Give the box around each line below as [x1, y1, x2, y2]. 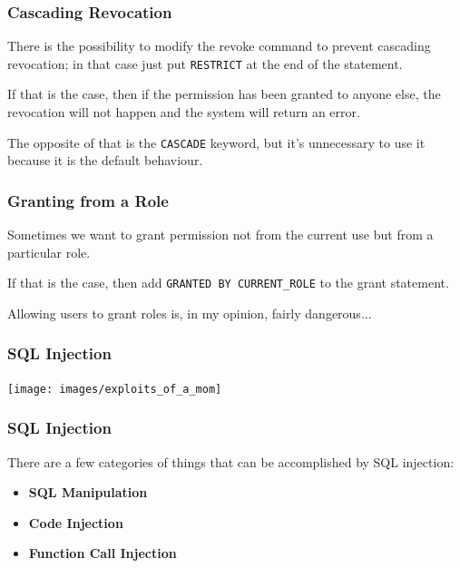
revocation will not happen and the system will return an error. [7, 103, 360, 122]
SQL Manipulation [28, 483, 148, 502]
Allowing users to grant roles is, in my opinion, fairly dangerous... [7, 303, 372, 322]
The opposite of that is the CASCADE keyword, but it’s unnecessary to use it [7, 132, 426, 152]
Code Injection [28, 513, 123, 532]
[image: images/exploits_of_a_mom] [7, 382, 222, 396]
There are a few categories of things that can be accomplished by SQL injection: [7, 452, 455, 471]
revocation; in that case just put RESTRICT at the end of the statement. [7, 54, 403, 73]
